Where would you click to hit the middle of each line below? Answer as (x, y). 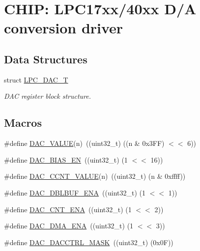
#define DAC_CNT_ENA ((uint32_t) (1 (68, 209)
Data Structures (46, 59)
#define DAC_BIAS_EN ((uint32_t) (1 (66, 159)
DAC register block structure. (48, 96)
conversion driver (64, 28)
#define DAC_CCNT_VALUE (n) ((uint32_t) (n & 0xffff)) (95, 176)
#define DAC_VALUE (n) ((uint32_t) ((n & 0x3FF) (84, 143)
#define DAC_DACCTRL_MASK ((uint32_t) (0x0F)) (89, 242)
